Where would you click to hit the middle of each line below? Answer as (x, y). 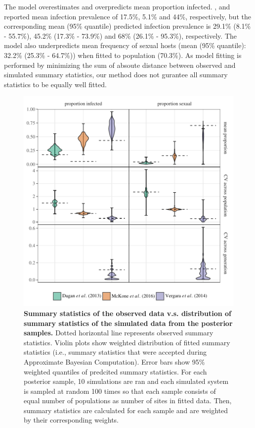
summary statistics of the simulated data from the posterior (128, 323)
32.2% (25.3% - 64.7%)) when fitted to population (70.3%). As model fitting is (123, 55)
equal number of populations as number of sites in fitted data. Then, (128, 401)
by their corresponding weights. (71, 420)
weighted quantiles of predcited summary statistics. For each (115, 371)
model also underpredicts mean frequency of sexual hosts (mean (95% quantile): (125, 45)
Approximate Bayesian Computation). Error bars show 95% (114, 361)
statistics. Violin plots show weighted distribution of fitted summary (127, 342)
